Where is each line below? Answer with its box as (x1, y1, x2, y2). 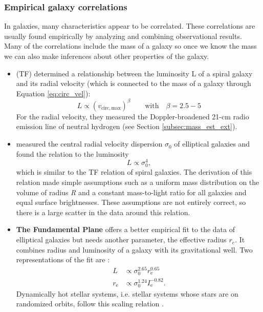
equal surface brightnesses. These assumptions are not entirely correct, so (16, 197, 246, 207)
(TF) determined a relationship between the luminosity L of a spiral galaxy (16, 68, 253, 78)
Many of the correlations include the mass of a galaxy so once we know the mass (4, 40, 257, 51)
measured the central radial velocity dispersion (16, 138, 163, 149)
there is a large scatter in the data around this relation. (16, 206, 190, 217)
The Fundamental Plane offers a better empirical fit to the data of (16, 224, 235, 235)
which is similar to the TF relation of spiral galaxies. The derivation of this (16, 167, 252, 177)
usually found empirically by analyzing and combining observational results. (4, 30, 242, 41)
